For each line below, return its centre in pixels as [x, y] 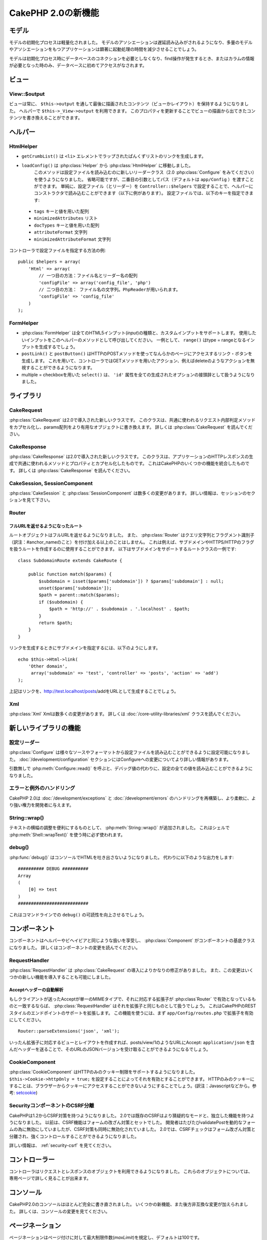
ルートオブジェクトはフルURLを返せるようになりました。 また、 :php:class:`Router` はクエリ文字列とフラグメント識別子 [132, 535]
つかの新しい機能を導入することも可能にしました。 [61, 977]
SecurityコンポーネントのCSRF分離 [52, 1106]
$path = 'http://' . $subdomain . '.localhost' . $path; [120, 609]
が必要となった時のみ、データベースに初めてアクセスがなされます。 [78, 65]
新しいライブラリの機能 [45, 728]
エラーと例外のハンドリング [42, 788]
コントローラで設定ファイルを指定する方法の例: [58, 250]
